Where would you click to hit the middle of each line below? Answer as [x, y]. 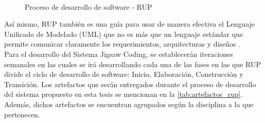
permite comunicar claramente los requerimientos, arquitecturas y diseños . [122, 44]
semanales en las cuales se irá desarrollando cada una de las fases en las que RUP [132, 64]
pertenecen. [22, 114]
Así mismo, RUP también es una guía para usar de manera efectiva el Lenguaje [130, 24]
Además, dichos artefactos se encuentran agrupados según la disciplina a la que [129, 104]
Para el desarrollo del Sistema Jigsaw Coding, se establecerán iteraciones [119, 54]
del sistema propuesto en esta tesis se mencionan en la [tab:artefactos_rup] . [123, 94]
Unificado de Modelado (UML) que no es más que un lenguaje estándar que [124, 34]
